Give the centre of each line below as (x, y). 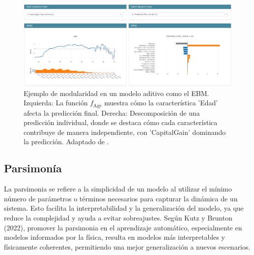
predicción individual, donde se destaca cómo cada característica (121, 122)
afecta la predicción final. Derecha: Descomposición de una (112, 112)
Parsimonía (33, 168)
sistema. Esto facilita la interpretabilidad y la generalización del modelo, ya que (124, 208)
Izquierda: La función (56, 103)
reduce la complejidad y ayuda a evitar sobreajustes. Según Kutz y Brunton (118, 218)
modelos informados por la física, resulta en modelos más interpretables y (114, 237)
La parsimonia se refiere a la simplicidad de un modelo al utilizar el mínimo (118, 189)
